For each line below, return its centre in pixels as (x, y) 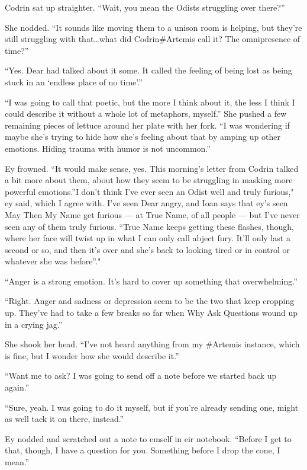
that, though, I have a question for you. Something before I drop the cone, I (143, 450)
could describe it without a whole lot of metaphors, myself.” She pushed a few (146, 113)
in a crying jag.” (34, 324)
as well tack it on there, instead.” (64, 419)
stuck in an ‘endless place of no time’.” (74, 81)
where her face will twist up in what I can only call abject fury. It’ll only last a (148, 238)
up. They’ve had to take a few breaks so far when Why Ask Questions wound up (151, 313)
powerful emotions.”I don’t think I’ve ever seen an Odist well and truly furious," (149, 191)
